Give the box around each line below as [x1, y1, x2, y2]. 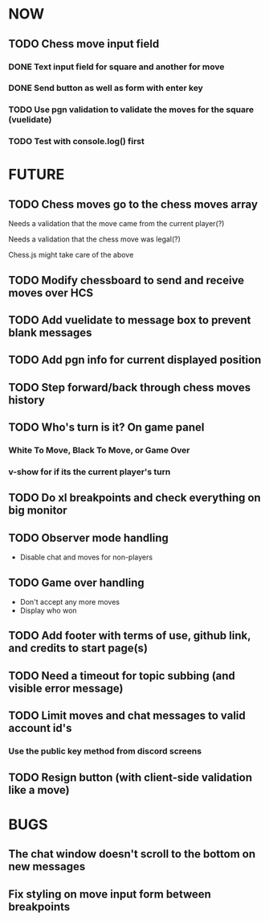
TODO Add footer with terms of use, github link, [8, 629, 251, 642]
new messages [8, 860, 86, 874]
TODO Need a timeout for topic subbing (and [8, 669, 235, 683]
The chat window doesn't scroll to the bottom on [8, 847, 255, 861]
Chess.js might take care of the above [8, 250, 134, 260]
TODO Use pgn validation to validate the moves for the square [8, 104, 255, 115]
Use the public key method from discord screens [8, 745, 202, 757]
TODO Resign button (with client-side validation [8, 770, 253, 784]
